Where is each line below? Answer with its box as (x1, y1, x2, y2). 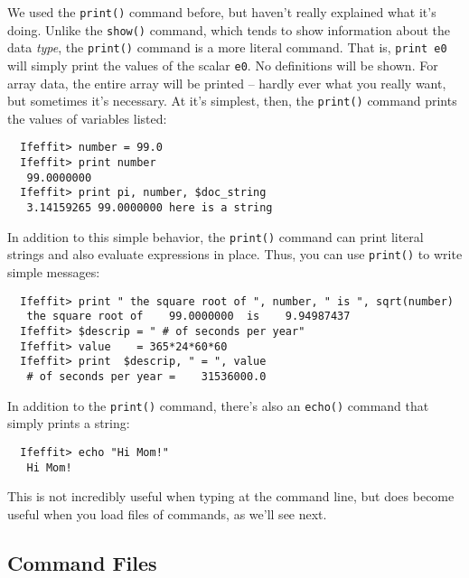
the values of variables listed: (7, 108, 167, 127)
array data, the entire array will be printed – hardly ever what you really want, (7, 73, 446, 92)
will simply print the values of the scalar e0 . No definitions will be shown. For (7, 55, 438, 74)
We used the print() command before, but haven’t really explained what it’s (7, 3, 436, 21)
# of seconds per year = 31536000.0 (26, 369, 267, 383)
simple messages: (7, 263, 100, 282)
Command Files (7, 548, 157, 576)
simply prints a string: (7, 414, 130, 433)
